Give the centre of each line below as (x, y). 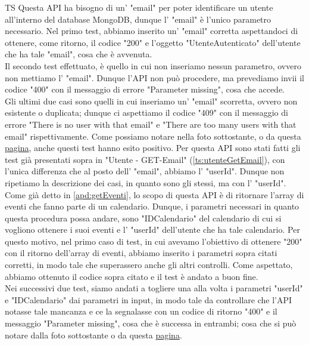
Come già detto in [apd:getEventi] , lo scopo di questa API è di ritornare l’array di (154, 194)
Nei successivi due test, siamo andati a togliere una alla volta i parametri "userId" (154, 288)
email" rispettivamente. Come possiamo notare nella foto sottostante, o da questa (153, 136)
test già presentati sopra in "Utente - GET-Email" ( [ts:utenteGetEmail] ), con (145, 159)
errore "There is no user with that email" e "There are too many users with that (151, 124)
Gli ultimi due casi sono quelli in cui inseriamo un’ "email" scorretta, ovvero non (151, 101)
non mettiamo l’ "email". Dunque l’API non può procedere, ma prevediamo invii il (154, 77)
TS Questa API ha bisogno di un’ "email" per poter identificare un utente (139, 7)
